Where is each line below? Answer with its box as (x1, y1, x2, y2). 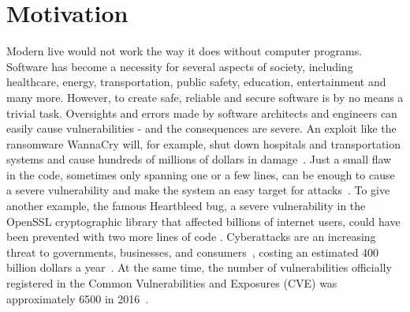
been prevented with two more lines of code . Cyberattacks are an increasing (6, 228, 376, 245)
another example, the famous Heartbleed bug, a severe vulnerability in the (6, 197, 366, 214)
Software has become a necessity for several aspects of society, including (6, 58, 353, 74)
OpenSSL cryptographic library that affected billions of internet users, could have (6, 212, 401, 229)
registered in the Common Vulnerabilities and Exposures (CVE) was (6, 275, 337, 291)
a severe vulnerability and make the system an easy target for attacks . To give (6, 182, 390, 198)
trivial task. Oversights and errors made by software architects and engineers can (6, 104, 397, 121)
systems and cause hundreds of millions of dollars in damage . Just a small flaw (6, 151, 392, 167)
